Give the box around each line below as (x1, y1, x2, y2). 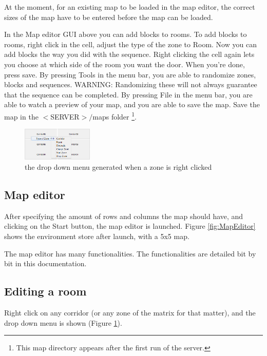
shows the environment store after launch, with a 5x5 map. (4, 231, 189, 242)
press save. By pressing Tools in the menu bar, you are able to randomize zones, (4, 69, 256, 80)
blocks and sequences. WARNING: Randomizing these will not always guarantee (4, 79, 257, 90)
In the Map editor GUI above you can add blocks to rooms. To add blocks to (4, 29, 247, 39)
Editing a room (4, 283, 87, 299)
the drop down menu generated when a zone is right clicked (25, 162, 212, 172)
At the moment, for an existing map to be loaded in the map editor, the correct (4, 2, 255, 12)
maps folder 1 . (92, 109, 137, 122)
